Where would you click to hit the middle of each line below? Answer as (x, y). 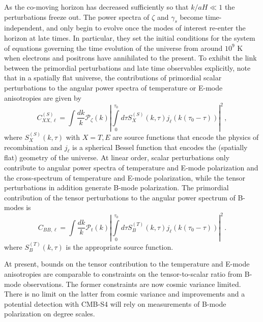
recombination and (33, 147)
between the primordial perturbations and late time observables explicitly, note (127, 67)
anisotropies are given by (43, 97)
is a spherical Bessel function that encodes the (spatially (160, 147)
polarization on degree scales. (50, 314)
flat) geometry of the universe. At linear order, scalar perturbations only (117, 157)
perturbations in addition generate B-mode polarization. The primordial (116, 187)
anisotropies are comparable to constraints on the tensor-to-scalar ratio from (123, 274)
